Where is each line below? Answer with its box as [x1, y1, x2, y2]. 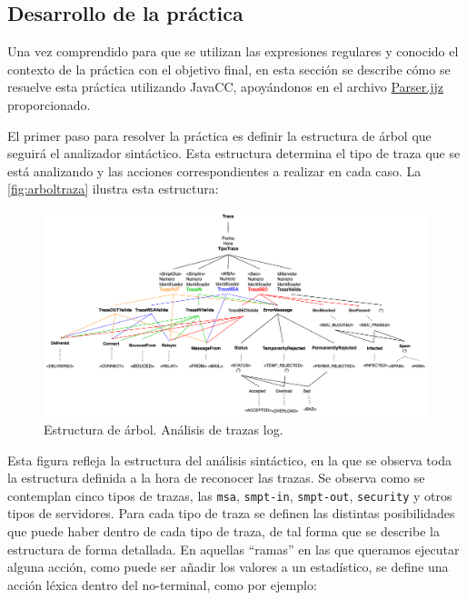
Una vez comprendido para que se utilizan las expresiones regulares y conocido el [7, 42, 459, 61]
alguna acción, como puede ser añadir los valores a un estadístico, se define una [7, 557, 449, 576]
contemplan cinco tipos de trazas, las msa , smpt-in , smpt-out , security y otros [7, 485, 452, 505]
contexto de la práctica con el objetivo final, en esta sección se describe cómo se [7, 59, 451, 78]
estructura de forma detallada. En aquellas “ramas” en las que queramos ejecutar [7, 539, 460, 558]
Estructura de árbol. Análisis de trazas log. [44, 420, 283, 439]
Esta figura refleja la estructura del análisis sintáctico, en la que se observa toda [7, 450, 452, 469]
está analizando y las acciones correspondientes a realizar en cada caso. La [7, 161, 422, 180]
